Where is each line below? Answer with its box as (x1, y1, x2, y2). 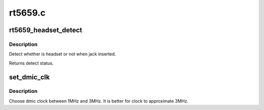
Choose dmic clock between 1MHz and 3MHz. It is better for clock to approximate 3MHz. (9, 98, 189, 104)
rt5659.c (9, 7, 46, 18)
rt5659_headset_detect (9, 26, 83, 34)
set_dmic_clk (9, 73, 50, 81)
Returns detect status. (9, 60, 54, 66)
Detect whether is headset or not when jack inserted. (9, 51, 116, 57)
